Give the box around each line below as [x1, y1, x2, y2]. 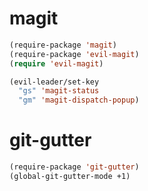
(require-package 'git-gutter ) [9, 162, 140, 172]
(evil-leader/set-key [9, 77, 100, 87]
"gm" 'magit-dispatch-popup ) [18, 95, 140, 106]
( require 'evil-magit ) [9, 58, 104, 69]
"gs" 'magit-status [18, 86, 100, 96]
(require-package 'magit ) [9, 40, 117, 50]
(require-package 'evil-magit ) [9, 49, 140, 59]
